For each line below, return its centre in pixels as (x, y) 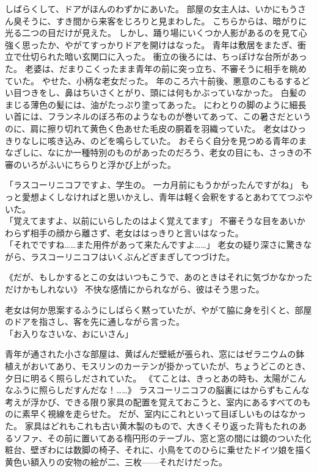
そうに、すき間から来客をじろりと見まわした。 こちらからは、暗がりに (164, 20)
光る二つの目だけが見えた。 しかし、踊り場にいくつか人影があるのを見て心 (156, 33)
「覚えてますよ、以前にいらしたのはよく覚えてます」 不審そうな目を (142, 221)
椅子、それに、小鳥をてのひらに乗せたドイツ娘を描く (206, 450)
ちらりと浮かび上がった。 (124, 164)
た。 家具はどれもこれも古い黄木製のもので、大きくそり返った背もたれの (152, 426)
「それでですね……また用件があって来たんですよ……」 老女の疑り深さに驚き (154, 245)
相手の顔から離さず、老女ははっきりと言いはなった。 (137, 232)
